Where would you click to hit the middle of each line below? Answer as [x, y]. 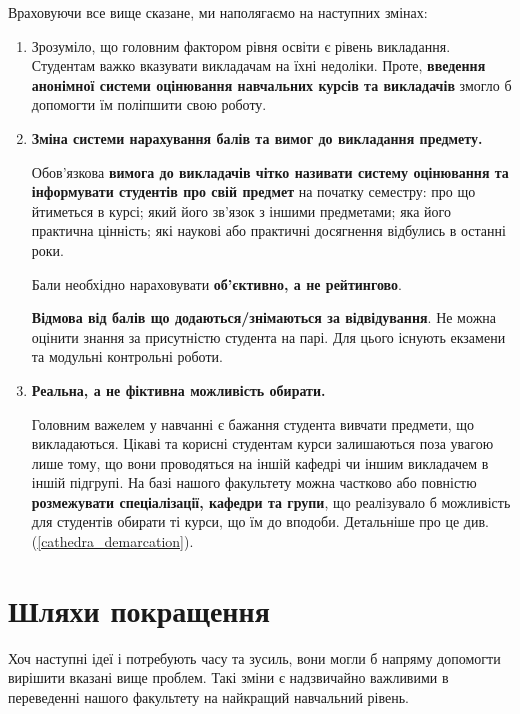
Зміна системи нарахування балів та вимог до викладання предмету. [257, 137]
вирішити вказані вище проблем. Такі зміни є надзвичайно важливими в [228, 677]
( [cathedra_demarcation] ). [112, 541]
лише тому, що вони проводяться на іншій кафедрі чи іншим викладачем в [260, 462]
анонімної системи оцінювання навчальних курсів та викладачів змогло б [271, 84]
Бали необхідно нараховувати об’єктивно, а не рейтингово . [216, 283]
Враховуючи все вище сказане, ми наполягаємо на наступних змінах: [218, 12]
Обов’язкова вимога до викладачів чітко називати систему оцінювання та [270, 171]
